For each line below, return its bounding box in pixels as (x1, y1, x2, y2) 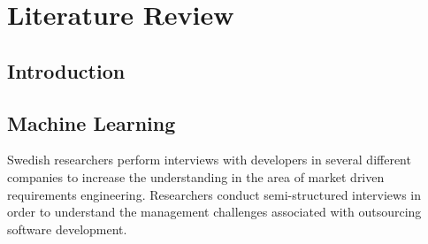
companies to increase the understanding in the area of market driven (7, 167, 385, 186)
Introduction (7, 57, 126, 84)
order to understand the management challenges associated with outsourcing (7, 202, 422, 221)
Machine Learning (7, 109, 176, 136)
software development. (7, 219, 127, 238)
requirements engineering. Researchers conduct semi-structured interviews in (7, 185, 422, 203)
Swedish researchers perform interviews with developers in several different (7, 150, 411, 169)
